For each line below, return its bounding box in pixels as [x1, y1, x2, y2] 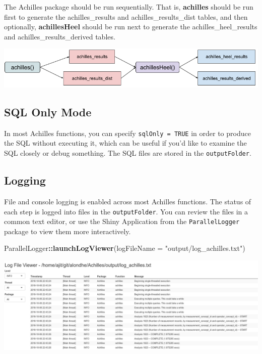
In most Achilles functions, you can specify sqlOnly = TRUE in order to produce [4, 127, 251, 138]
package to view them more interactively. [4, 226, 131, 236]
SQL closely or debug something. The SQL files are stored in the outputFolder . [4, 148, 251, 158]
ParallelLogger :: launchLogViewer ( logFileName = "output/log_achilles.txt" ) [4, 243, 245, 253]
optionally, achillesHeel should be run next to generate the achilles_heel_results [4, 21, 257, 32]
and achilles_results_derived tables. [4, 31, 115, 41]
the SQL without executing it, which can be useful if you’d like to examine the [4, 138, 247, 148]
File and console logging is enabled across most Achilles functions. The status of [4, 196, 251, 206]
